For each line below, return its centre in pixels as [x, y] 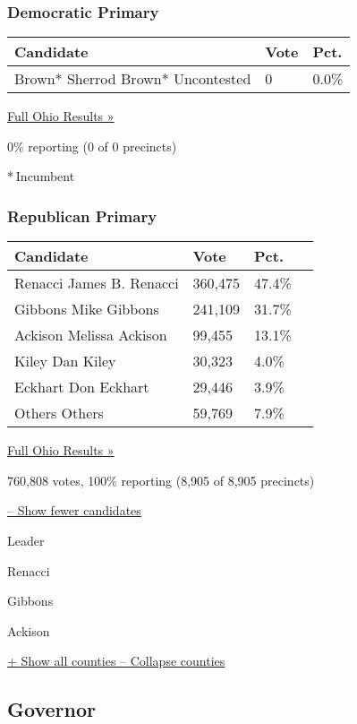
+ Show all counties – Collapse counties [116, 661]
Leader [26, 540]
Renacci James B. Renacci [97, 283]
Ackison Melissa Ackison [91, 335]
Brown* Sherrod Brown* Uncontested [133, 79]
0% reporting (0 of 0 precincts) [92, 146]
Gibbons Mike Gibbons [87, 309]
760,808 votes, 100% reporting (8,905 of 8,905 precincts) [161, 480]
